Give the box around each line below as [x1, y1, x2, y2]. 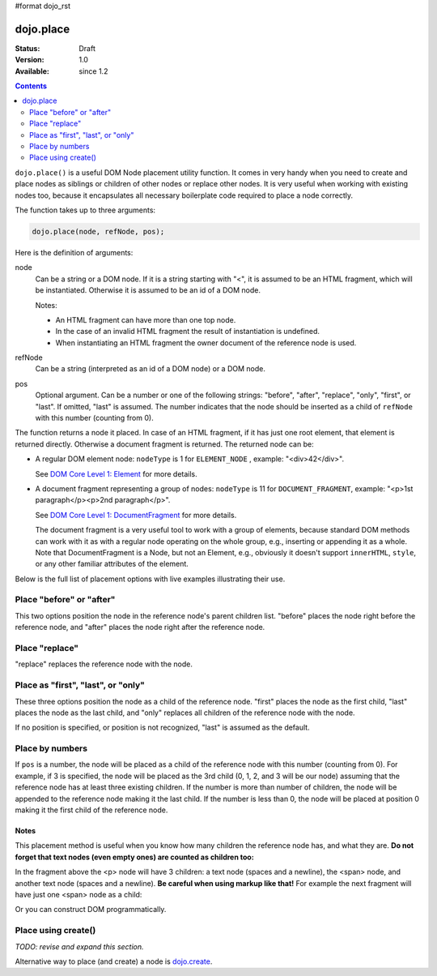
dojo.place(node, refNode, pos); [32, 227, 165, 236]
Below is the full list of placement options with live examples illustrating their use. [15, 574, 286, 584]
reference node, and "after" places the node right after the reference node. [15, 623, 265, 632]
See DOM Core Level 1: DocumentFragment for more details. [35, 510, 237, 520]
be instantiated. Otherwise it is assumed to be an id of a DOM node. [35, 285, 261, 295]
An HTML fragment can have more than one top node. [55, 315, 236, 324]
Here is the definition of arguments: [15, 247, 134, 257]
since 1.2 [78, 66, 108, 76]
